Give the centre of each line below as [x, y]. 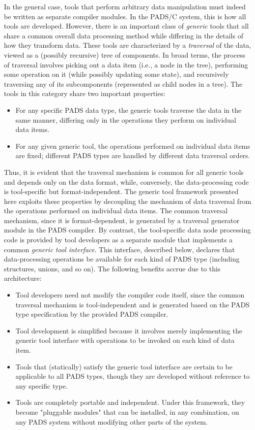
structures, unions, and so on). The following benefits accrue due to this [112, 268]
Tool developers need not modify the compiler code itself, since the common [130, 295]
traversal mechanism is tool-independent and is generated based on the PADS [132, 304]
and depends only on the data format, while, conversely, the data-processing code [127, 182]
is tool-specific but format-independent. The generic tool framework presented [121, 191]
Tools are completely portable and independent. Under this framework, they [130, 402]
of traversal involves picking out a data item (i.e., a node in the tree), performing [126, 64]
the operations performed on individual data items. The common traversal [116, 211]
